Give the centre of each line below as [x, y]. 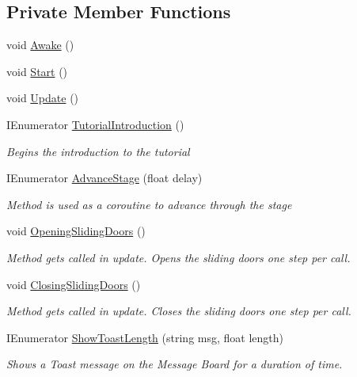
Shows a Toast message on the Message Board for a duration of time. [175, 364]
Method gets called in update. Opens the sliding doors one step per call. [178, 257]
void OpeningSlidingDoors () [76, 231]
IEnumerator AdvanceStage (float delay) [104, 178]
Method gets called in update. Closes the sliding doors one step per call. [179, 311]
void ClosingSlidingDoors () [74, 284]
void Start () [37, 71]
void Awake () [40, 45]
